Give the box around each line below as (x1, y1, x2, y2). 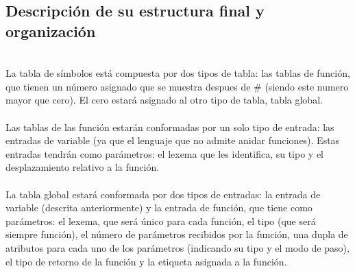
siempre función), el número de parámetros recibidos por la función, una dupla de (5, 227, 348, 241)
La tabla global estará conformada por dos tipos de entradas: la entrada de (5, 187, 321, 201)
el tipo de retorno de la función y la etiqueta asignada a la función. (5, 254, 287, 268)
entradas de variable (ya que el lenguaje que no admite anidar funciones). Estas (5, 133, 340, 147)
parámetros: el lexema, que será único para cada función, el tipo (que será (5, 213, 316, 228)
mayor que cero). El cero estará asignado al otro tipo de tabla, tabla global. (5, 93, 323, 107)
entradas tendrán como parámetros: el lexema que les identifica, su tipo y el (5, 146, 323, 161)
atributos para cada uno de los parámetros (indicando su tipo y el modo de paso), (5, 240, 350, 254)
